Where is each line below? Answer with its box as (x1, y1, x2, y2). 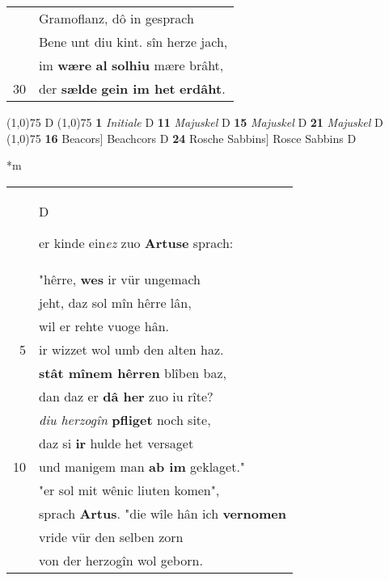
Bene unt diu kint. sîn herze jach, (39, 32, 228, 51)
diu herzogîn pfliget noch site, (39, 410, 211, 429)
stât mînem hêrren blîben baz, (39, 363, 226, 382)
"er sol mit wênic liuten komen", (39, 480, 220, 499)
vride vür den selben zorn (39, 527, 184, 546)
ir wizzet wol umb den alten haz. (39, 339, 224, 359)
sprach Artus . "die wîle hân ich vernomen (39, 503, 287, 523)
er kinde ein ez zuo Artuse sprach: (39, 233, 234, 252)
